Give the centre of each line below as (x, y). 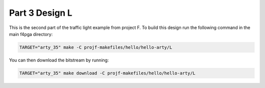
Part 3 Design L (41, 13)
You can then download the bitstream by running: (59, 60)
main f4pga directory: (31, 34)
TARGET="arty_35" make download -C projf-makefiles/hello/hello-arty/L (107, 73)
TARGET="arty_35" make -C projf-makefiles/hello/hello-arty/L (96, 47)
